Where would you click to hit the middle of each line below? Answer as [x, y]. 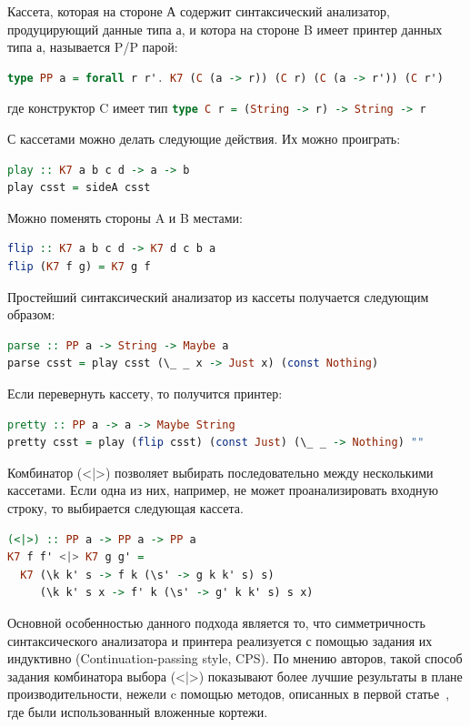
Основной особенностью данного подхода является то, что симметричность [216, 622]
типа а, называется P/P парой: [93, 47]
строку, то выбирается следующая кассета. [125, 507]
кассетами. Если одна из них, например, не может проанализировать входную [223, 490]
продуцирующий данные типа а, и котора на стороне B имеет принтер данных [225, 29]
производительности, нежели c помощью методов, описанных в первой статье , [229, 694]
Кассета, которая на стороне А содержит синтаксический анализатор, [199, 11]
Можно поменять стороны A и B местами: [125, 217]
